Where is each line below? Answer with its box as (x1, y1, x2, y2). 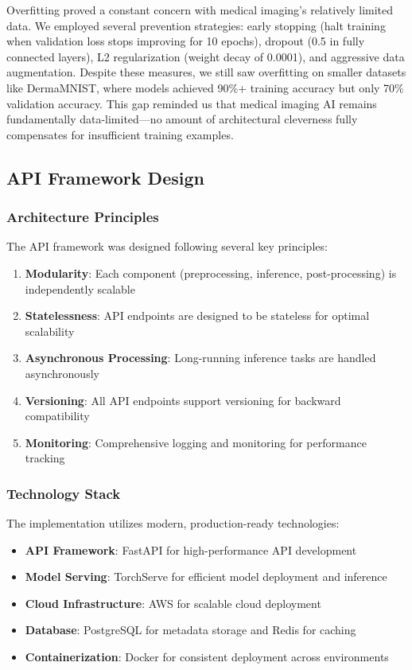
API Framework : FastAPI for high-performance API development (25, 541, 357, 558)
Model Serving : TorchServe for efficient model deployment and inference (25, 568, 387, 585)
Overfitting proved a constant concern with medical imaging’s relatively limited (6, 2, 394, 18)
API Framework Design (6, 165, 204, 189)
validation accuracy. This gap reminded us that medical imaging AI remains (6, 95, 377, 111)
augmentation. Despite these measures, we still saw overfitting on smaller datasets (6, 64, 406, 80)
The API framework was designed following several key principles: (6, 238, 328, 255)
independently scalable (25, 280, 135, 297)
